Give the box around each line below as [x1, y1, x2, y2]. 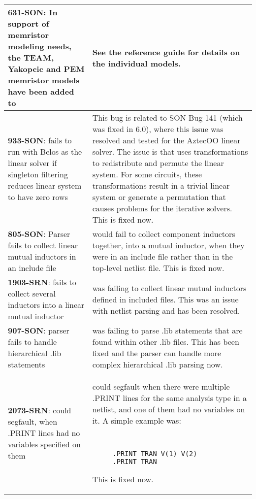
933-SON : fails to [8, 134, 72, 146]
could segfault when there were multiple [92, 381, 230, 392]
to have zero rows [8, 191, 68, 202]
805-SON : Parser [8, 228, 70, 239]
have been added [8, 86, 74, 97]
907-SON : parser [8, 325, 69, 336]
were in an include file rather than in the [92, 251, 233, 262]
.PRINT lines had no [8, 427, 80, 438]
